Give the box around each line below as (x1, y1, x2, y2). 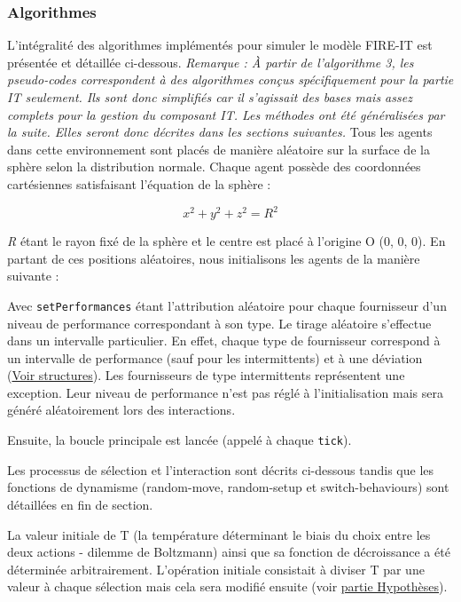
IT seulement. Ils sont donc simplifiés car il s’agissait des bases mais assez (7, 88, 412, 106)
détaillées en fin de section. (7, 495, 153, 513)
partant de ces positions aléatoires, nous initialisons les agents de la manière (7, 249, 420, 267)
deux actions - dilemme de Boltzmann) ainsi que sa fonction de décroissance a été (7, 543, 450, 561)
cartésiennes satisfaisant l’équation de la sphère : (7, 174, 271, 193)
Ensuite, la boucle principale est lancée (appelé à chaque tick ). (7, 431, 352, 449)
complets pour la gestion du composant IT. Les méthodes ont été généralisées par (7, 105, 445, 123)
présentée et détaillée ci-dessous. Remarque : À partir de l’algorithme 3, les (7, 52, 414, 71)
